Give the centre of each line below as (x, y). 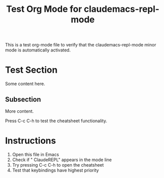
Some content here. (25, 84)
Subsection (23, 99)
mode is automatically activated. (38, 50)
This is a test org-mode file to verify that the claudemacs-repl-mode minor (81, 45)
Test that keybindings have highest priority (56, 170)
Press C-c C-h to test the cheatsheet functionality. (56, 121)
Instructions (31, 141)
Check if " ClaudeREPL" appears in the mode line (62, 160)
